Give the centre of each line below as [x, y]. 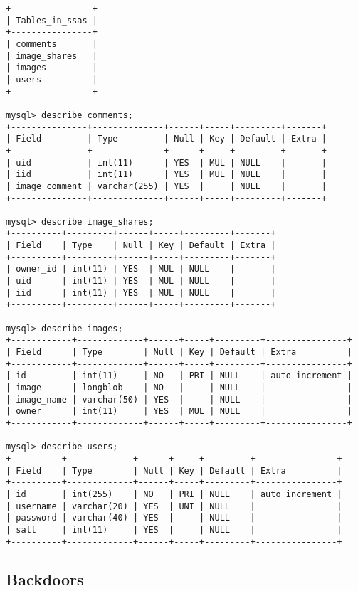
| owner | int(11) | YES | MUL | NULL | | [179, 411]
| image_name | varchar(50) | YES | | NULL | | [179, 399]
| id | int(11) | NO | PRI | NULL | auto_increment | [179, 376]
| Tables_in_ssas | [52, 20]
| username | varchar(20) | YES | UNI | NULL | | [174, 506]
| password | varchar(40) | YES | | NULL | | [174, 518]
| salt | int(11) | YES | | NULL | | [174, 529]
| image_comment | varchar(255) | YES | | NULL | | [167, 186]
